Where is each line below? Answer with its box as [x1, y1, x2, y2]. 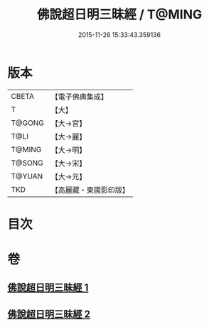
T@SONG [11, 158, 44, 168]
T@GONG [11, 118, 44, 128]
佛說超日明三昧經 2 [7, 308, 91, 320]
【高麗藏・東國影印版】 [50, 185, 129, 195]
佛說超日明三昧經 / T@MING [36, 6, 203, 23]
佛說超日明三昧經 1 [7, 282, 89, 294]
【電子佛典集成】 [50, 92, 108, 102]
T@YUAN [11, 171, 43, 181]
